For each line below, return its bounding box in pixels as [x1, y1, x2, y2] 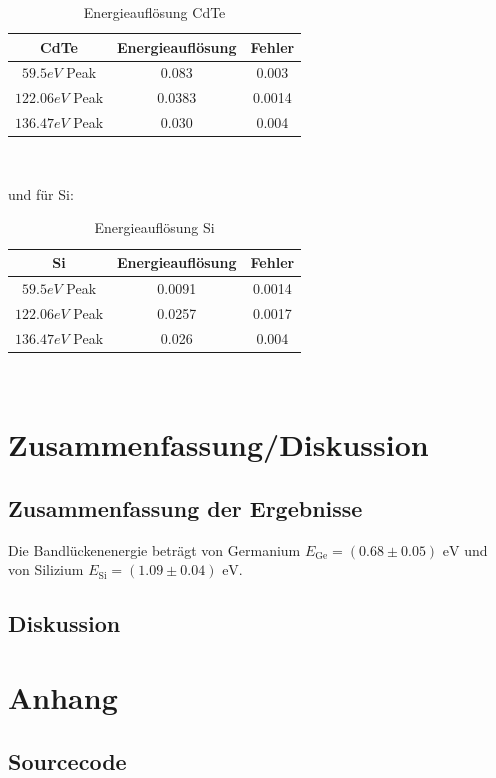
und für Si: [8, 183, 74, 204]
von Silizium [8, 559, 84, 580]
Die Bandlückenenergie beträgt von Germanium [8, 539, 301, 560]
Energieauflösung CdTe [83, 2, 226, 22]
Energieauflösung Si [94, 217, 215, 238]
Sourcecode [8, 745, 127, 776]
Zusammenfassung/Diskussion [8, 424, 429, 465]
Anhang [8, 676, 118, 717]
